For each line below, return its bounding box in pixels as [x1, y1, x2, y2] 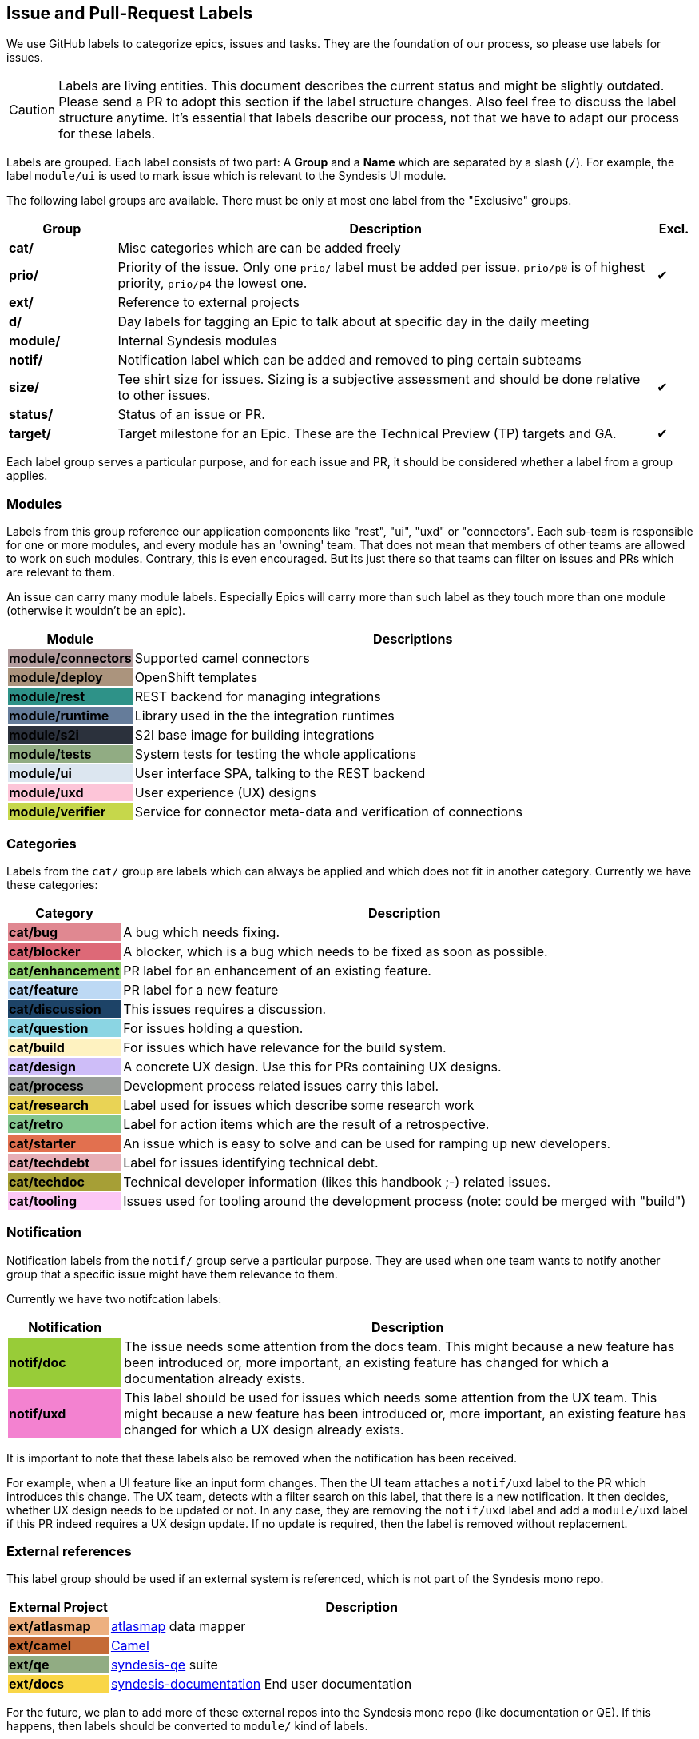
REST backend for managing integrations [134, 688, 381, 705]
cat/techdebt [9, 1154, 90, 1171]
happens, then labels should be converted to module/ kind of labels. [6, 1719, 368, 1733]
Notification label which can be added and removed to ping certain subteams [117, 352, 582, 369]
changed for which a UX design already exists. [124, 1421, 404, 1438]
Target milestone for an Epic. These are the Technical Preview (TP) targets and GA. [117, 425, 617, 442]
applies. [6, 469, 48, 483]
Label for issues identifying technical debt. [123, 1154, 379, 1171]
